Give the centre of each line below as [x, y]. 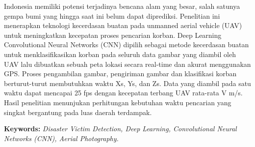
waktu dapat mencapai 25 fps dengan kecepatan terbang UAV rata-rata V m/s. [123, 93]
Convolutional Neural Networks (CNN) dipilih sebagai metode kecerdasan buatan [127, 44]
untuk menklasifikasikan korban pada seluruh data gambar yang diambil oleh [120, 54]
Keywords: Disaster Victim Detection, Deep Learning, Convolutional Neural [120, 129]
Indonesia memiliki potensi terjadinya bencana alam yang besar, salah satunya [122, 6]
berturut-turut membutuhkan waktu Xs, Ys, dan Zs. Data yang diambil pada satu [127, 83]
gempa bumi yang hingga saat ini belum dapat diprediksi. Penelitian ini [112, 15]
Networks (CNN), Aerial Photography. [61, 138]
